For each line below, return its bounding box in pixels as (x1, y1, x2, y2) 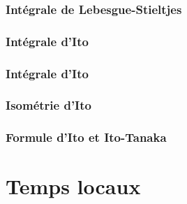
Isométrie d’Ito (6, 96, 91, 114)
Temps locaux (6, 172, 141, 201)
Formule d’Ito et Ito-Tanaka (6, 129, 167, 146)
